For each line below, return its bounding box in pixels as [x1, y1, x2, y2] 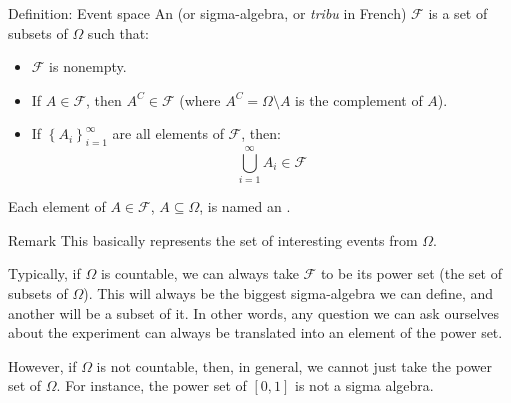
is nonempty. [49, 56, 127, 77]
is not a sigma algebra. [295, 375, 434, 396]
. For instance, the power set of [56, 375, 247, 396]
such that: [87, 22, 150, 43]
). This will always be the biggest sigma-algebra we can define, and [83, 283, 494, 304]
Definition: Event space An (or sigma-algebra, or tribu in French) [8, 3, 407, 23]
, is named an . [199, 196, 291, 217]
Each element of [8, 196, 106, 217]
